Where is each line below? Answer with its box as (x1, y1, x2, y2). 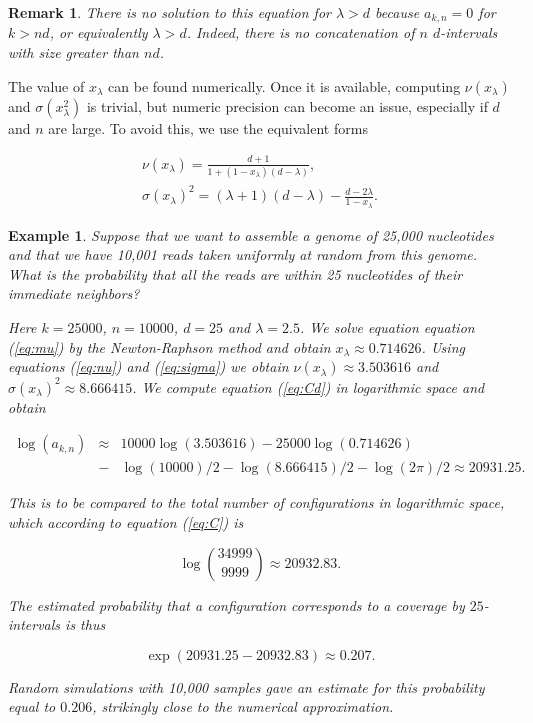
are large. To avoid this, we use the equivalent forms (48, 117, 368, 138)
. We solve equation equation (300, 317, 475, 338)
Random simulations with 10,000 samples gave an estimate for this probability (8, 676, 485, 697)
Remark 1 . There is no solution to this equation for (8, 2, 331, 22)
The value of (8, 75, 85, 96)
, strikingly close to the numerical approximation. (92, 696, 394, 717)
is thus (65, 614, 106, 635)
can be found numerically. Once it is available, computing (108, 75, 461, 96)
